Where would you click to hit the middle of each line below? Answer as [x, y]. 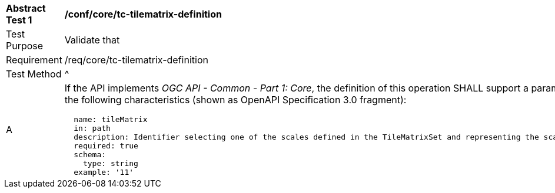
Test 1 [19, 20]
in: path [92, 128]
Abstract [26, 8]
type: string [110, 163]
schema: [90, 155]
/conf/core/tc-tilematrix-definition [143, 14]
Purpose [25, 46]
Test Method [34, 74]
